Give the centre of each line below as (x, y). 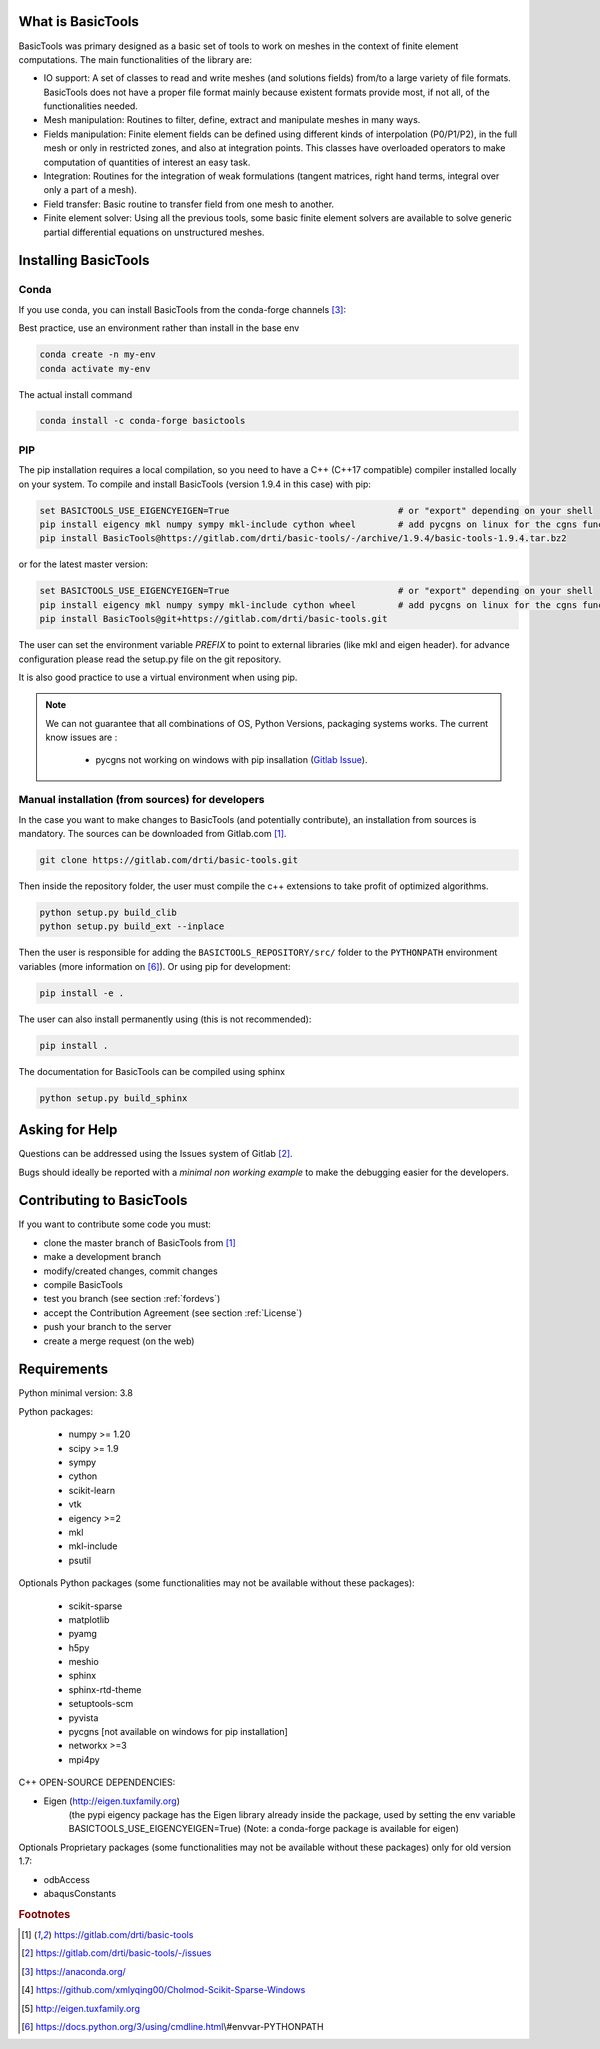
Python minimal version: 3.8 (76, 1393)
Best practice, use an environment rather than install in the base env (159, 328)
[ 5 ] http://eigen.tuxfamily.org (80, 2008)
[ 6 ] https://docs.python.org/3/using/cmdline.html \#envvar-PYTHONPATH (172, 2026)
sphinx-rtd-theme (105, 1689)
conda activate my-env (95, 368)
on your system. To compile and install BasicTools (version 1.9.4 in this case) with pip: (195, 484)
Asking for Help (68, 1130)
